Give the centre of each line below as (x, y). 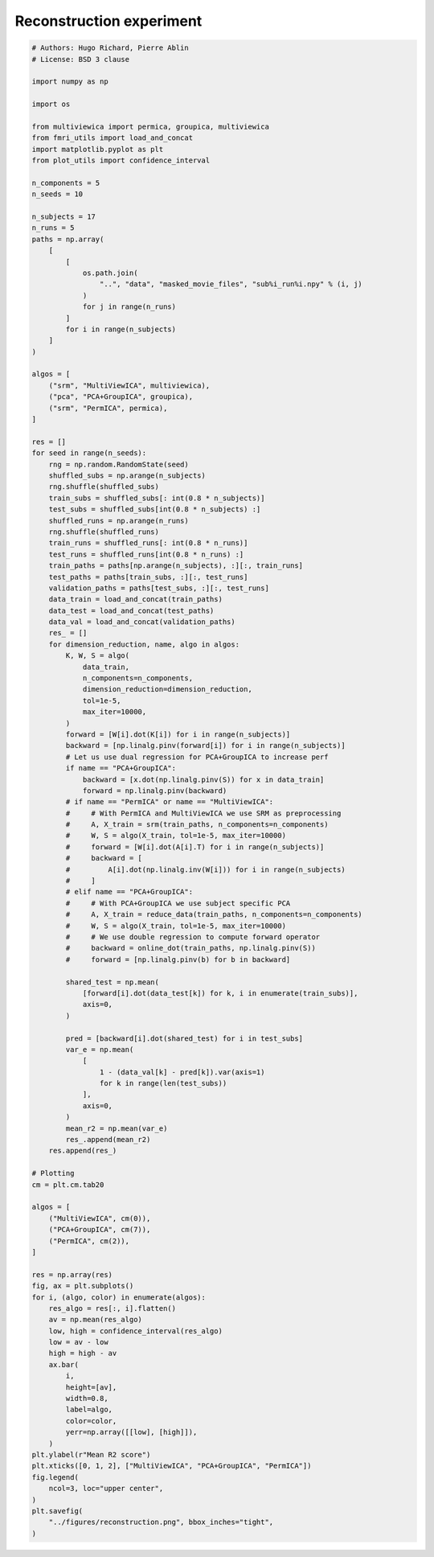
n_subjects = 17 (64, 217)
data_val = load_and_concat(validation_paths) (142, 622)
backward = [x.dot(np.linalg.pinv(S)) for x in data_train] (203, 779)
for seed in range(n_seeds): (89, 453)
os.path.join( (110, 273)
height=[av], (91, 1387)
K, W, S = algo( (98, 656)
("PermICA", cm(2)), (89, 1241)
